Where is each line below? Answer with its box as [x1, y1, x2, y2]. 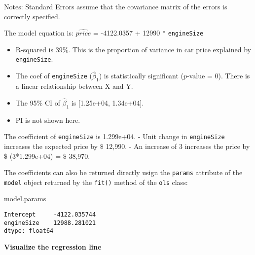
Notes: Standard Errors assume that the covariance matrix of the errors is [4, 1, 227, 11]
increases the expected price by [4, 141, 98, 151]
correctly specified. [4, 11, 60, 21]
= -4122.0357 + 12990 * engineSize [93, 28, 204, 38]
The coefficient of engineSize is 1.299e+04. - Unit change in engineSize [4, 131, 225, 142]
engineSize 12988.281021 [4, 219, 96, 226]
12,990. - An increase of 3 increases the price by [106, 141, 250, 151]
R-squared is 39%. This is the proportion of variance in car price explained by [15, 44, 251, 54]
